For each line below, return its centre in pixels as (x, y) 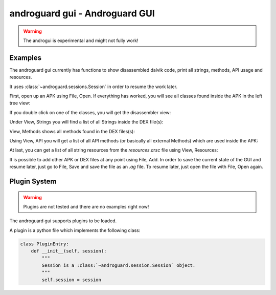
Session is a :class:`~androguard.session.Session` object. (119, 265)
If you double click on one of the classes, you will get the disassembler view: (90, 112)
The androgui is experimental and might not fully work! (81, 40)
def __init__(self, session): (69, 251)
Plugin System (33, 181)
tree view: (20, 103)
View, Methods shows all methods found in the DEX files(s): (72, 131)
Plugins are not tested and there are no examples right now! (86, 206)
